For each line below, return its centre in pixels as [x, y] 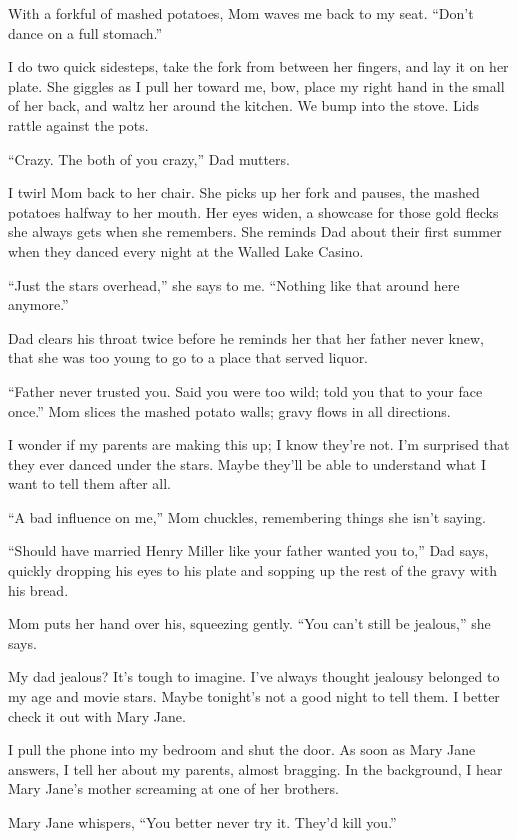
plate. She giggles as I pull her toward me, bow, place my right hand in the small [256, 85]
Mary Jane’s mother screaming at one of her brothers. [173, 788]
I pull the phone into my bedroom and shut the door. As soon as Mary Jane [242, 749]
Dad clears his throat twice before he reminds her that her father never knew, [246, 337]
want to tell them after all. [89, 483]
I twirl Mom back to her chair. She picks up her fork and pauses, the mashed [244, 192]
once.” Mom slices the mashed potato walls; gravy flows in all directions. [229, 410]
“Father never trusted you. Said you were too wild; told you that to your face [245, 390]
